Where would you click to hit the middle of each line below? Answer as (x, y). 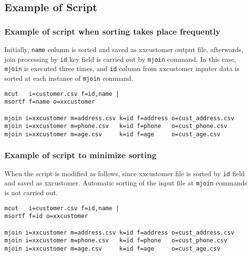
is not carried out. (31, 192)
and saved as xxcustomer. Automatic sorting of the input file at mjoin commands (126, 183)
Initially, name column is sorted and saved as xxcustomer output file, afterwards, (124, 49)
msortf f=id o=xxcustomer (46, 216)
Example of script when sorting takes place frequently (113, 31)
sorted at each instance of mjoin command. (69, 78)
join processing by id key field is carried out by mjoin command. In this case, (120, 59)
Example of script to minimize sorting (81, 155)
